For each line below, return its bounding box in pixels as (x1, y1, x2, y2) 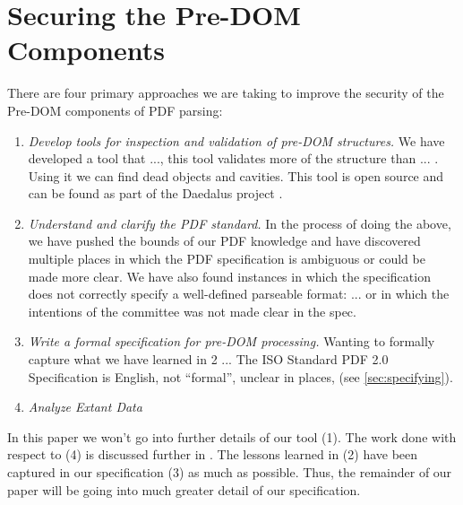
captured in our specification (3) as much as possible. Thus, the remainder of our (7, 463, 452, 481)
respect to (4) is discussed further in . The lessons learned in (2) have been (7, 445, 418, 464)
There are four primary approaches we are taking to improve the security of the (7, 83, 444, 102)
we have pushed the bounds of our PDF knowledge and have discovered (28, 231, 421, 250)
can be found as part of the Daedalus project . (28, 184, 283, 203)
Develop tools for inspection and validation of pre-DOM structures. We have (28, 131, 445, 150)
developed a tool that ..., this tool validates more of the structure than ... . (28, 149, 439, 168)
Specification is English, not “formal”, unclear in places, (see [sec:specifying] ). (28, 367, 453, 386)
